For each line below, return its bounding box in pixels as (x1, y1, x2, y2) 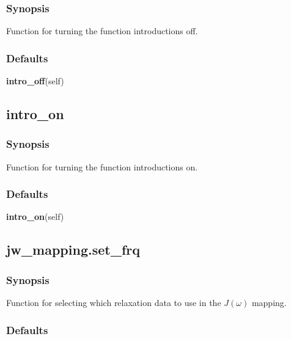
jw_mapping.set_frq (6, 240, 140, 259)
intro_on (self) (6, 210, 64, 223)
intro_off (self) (6, 75, 64, 87)
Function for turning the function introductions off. (6, 24, 198, 37)
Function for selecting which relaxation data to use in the (6, 296, 221, 309)
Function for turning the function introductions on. (6, 160, 198, 173)
